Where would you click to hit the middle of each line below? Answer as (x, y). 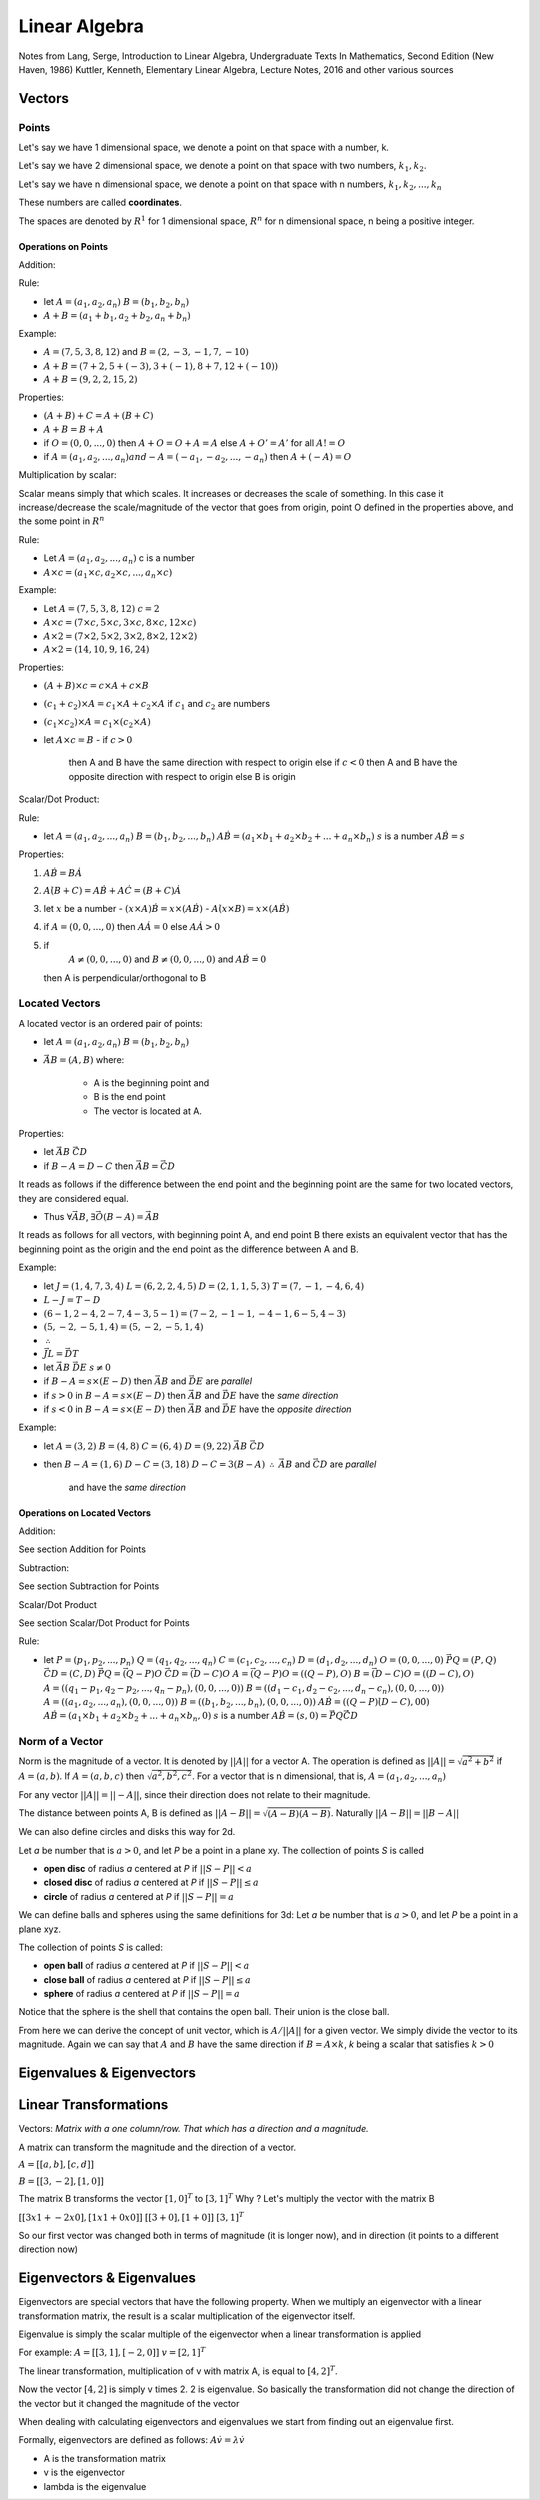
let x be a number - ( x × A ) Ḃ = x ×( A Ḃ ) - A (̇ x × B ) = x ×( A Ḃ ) (166, 908)
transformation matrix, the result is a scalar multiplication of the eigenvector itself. (187, 2316)
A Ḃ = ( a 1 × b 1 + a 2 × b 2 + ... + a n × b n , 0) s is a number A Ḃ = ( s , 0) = (185, 1717)
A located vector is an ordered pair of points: (111, 1023)
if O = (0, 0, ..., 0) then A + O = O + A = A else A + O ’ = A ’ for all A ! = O (194, 442)
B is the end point (129, 1097)
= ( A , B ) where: (91, 1060)
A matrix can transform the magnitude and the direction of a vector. (157, 2147)
